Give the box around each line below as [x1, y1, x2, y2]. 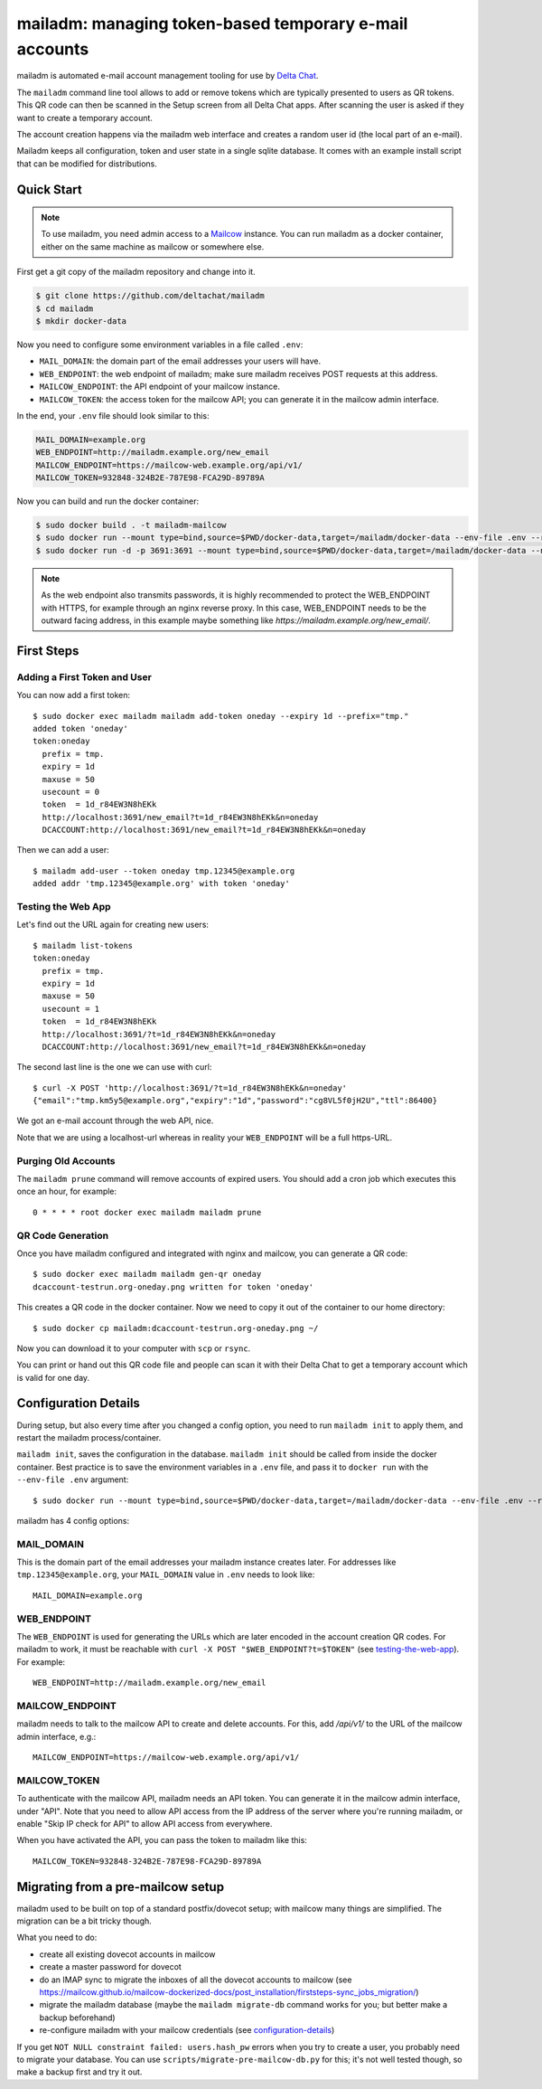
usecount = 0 [42, 787, 100, 797]
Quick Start [16, 182, 82, 197]
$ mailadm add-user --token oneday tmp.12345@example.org [33, 865, 295, 876]
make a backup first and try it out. [16, 2066, 143, 2077]
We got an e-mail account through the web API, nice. [16, 1115, 214, 1126]
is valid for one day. [16, 1372, 90, 1383]
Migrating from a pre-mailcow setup [16, 1879, 225, 1895]
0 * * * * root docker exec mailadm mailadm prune [33, 1207, 262, 1217]
